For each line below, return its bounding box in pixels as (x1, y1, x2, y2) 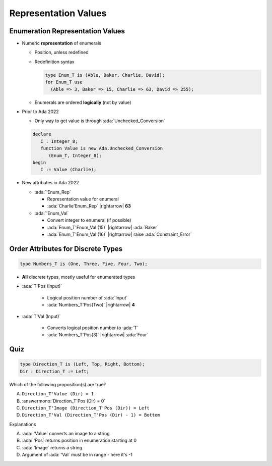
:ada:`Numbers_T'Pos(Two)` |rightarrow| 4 (47, 302, 135, 308)
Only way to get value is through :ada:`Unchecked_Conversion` (34, 118, 166, 124)
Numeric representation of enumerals (22, 40, 102, 46)
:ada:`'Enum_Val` (34, 210, 69, 216)
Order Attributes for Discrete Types (9, 244, 123, 253)
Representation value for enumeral (47, 196, 119, 202)
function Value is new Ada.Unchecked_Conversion (40, 145, 163, 151)
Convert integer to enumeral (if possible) (47, 217, 131, 223)
